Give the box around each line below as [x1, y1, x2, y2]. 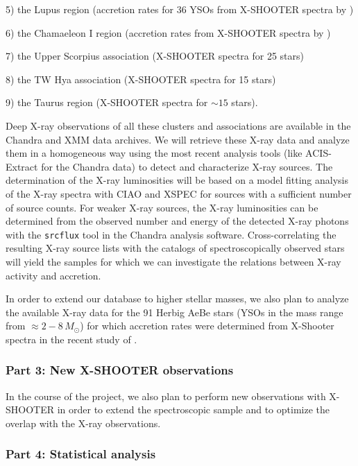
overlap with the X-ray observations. [6, 415, 161, 430]
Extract [6, 159, 38, 173]
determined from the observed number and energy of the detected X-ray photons [6, 214, 349, 228]
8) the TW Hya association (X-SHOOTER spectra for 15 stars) [6, 71, 276, 86]
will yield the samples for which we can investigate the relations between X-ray [6, 254, 341, 268]
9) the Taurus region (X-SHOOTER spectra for [6, 95, 208, 110]
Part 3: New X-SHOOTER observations [6, 361, 234, 379]
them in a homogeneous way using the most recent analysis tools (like [6, 146, 302, 160]
